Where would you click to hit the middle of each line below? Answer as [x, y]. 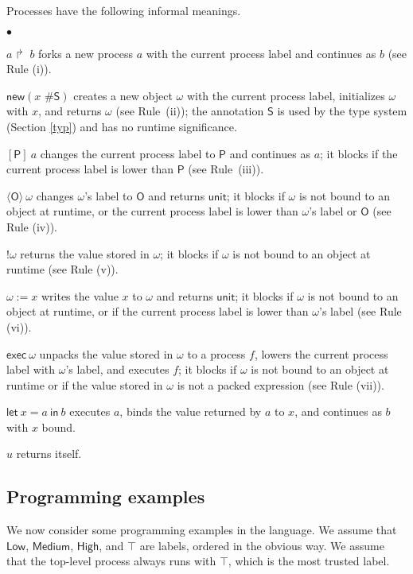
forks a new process [86, 53]
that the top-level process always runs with [111, 561]
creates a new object [123, 95]
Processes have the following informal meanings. [124, 10]
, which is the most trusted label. [309, 561]
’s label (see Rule [360, 311]
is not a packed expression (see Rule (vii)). [281, 384]
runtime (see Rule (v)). [62, 269]
